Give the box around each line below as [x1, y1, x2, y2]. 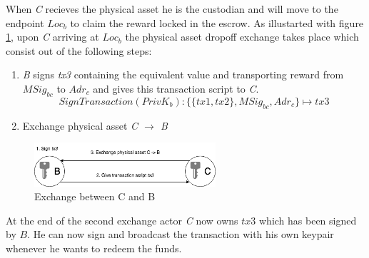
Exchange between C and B [34, 189, 156, 204]
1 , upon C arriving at [6, 29, 99, 44]
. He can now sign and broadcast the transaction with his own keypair [27, 227, 334, 242]
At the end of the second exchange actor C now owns [6, 212, 238, 227]
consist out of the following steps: [6, 43, 152, 58]
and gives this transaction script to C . [93, 81, 259, 96]
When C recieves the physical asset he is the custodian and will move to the [6, 1, 338, 16]
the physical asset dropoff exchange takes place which [125, 29, 359, 44]
